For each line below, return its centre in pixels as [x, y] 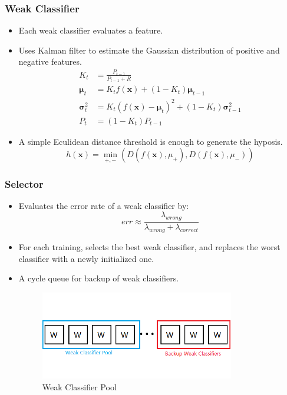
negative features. [50, 62]
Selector [24, 183]
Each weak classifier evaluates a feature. [91, 30]
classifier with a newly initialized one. [86, 258]
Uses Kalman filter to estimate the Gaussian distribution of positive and [149, 50]
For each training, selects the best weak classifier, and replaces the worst [149, 247]
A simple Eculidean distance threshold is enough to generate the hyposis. [151, 141]
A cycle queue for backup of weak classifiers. [99, 278]
